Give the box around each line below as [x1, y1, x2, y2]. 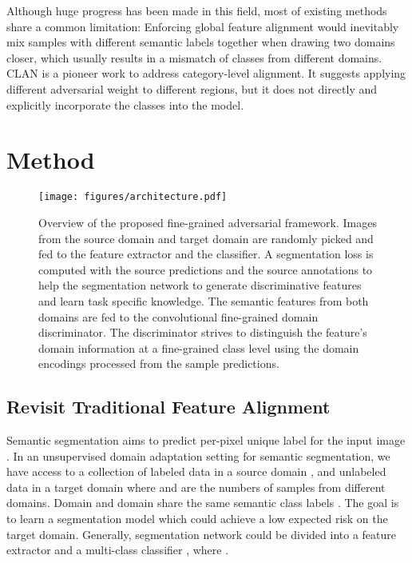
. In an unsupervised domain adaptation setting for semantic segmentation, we [6, 447, 390, 464]
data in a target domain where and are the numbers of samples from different [6, 478, 386, 495]
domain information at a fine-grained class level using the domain [38, 339, 359, 356]
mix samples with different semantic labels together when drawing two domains [6, 34, 395, 50]
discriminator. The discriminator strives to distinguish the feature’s [38, 324, 367, 341]
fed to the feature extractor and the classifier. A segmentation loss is [38, 246, 374, 262]
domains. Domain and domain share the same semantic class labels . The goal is [6, 494, 399, 511]
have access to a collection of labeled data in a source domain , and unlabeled [6, 463, 386, 480]
